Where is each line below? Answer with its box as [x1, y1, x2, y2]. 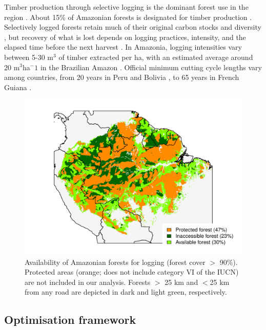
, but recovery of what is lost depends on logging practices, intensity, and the [4, 31, 246, 42]
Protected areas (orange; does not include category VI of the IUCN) [25, 266, 239, 277]
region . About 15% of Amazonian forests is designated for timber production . [4, 11, 252, 22]
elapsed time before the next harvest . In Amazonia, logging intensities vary [4, 42, 242, 52]
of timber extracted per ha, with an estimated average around [58, 51, 253, 62]
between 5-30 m [4, 51, 54, 62]
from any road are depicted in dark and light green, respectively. [25, 286, 227, 297]
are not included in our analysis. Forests [25, 276, 151, 287]
